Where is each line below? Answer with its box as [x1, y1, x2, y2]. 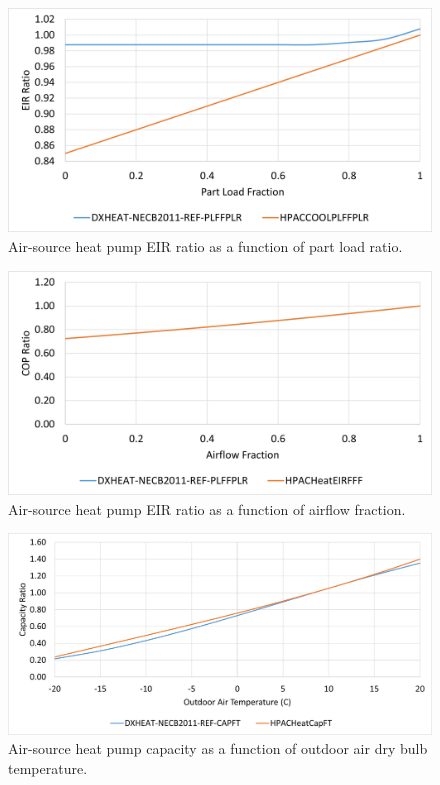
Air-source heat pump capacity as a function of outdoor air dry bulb [8, 738, 428, 759]
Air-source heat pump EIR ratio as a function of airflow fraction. [8, 498, 406, 519]
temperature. [8, 758, 88, 779]
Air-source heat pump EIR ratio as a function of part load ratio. [8, 236, 403, 257]
